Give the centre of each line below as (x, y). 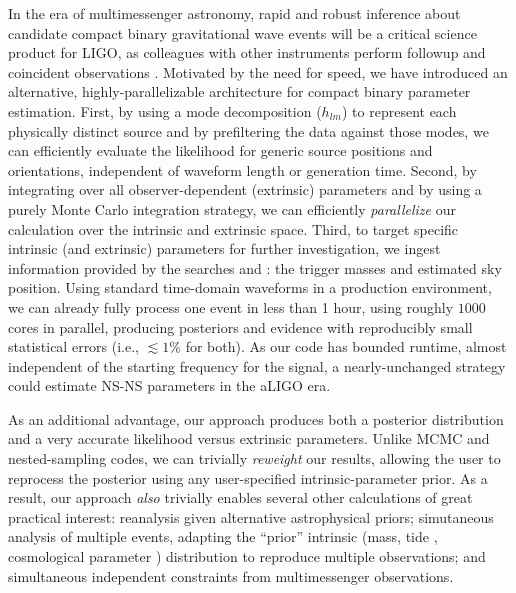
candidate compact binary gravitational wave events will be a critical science (242, 32)
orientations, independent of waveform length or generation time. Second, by (242, 169)
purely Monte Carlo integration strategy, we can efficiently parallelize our (232, 208)
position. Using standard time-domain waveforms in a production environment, (250, 287)
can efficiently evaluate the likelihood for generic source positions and (220, 150)
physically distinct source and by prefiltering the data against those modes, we (248, 130)
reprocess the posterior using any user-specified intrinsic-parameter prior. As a (248, 477)
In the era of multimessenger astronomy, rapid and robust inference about (234, 13)
